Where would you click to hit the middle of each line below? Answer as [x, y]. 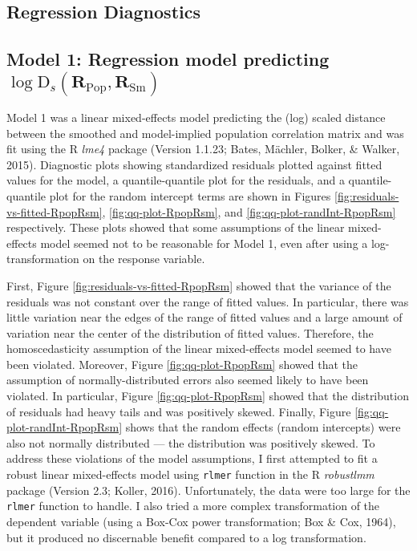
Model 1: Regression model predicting [168, 59]
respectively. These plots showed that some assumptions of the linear [176, 227]
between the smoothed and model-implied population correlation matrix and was [205, 133]
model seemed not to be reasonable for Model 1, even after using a [204, 243]
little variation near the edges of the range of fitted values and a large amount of [204, 317]
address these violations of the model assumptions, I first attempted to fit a [192, 458]
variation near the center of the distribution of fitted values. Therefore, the [190, 332]
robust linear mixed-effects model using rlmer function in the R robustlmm [190, 474]
